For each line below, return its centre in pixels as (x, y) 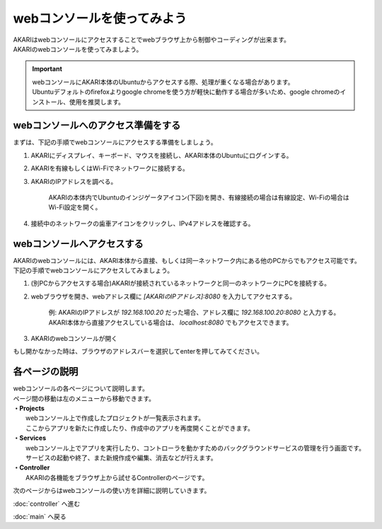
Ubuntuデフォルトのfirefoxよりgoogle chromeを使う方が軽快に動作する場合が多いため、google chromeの (186, 92)
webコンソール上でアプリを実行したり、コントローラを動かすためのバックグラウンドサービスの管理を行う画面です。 (196, 448)
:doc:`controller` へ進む (47, 504)
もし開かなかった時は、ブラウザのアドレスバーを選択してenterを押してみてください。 (138, 351)
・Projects (29, 408)
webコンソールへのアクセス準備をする (97, 126)
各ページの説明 (46, 372)
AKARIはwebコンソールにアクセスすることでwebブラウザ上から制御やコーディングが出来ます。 (151, 40)
